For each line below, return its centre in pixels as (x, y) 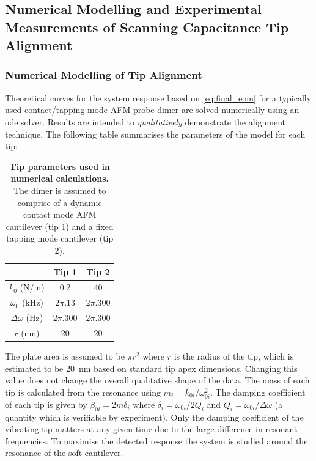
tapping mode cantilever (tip (60, 238)
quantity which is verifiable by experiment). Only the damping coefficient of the (154, 417)
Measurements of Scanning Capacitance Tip (147, 27)
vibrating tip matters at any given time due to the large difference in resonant (151, 429)
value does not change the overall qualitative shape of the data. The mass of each (157, 380)
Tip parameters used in (60, 166)
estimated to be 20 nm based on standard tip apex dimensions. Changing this (151, 368)
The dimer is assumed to (60, 190)
